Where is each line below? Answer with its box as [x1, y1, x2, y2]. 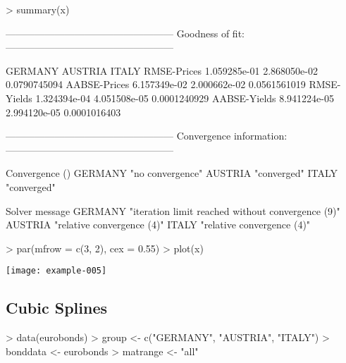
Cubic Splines [6, 297, 108, 319]
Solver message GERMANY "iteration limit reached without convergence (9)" [6, 203, 340, 218]
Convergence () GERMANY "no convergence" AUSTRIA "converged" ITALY [6, 166, 338, 180]
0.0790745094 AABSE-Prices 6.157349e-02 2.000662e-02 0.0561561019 [6, 77, 306, 92]
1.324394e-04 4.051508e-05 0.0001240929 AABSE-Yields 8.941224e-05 [35, 90, 335, 105]
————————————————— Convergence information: [6, 128, 288, 143]
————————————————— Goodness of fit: [6, 25, 245, 40]
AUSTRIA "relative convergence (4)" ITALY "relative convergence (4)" [6, 217, 311, 232]
